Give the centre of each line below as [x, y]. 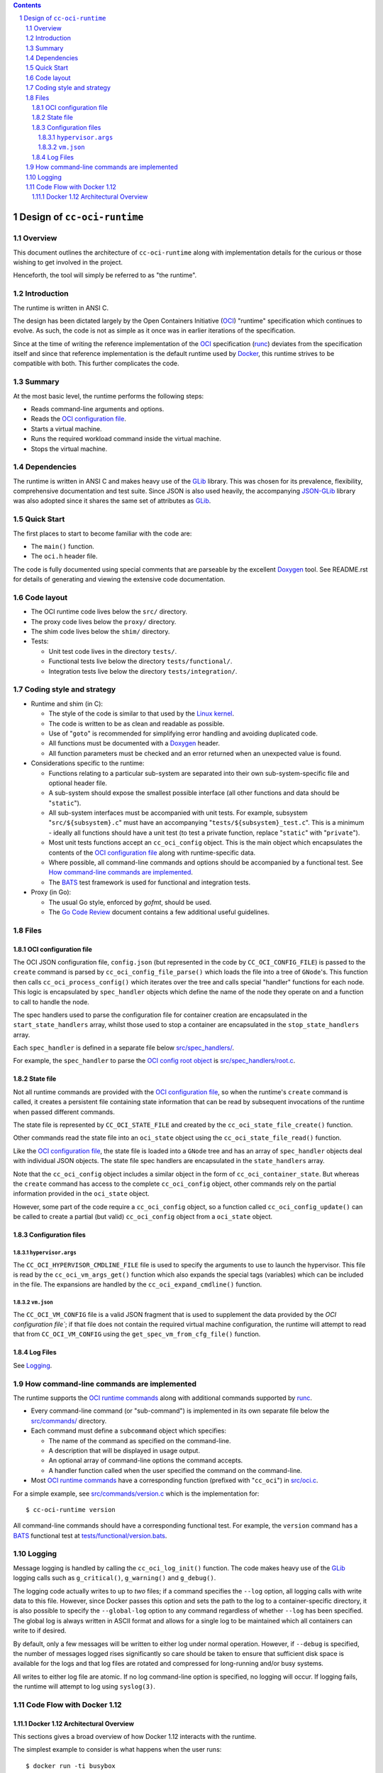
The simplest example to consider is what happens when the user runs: [117, 1750]
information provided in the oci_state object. [81, 1194]
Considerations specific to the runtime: [88, 763]
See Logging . [33, 1365]
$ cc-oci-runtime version [71, 1510]
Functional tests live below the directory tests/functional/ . [140, 661]
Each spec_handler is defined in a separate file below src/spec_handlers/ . [123, 1048]
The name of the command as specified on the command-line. [140, 1440]
